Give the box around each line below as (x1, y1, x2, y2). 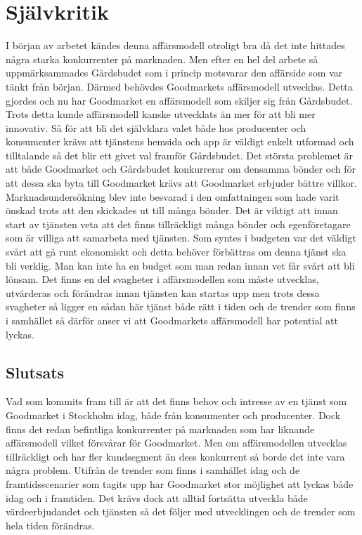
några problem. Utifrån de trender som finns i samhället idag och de (6, 463, 300, 477)
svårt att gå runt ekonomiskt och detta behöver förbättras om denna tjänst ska (6, 244, 347, 259)
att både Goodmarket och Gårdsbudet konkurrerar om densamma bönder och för (6, 161, 356, 176)
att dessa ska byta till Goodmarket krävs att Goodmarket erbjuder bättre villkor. (6, 176, 357, 190)
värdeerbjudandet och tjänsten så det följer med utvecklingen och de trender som (6, 504, 356, 519)
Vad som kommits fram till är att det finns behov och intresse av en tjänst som (6, 394, 347, 409)
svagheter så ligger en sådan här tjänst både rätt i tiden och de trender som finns (6, 299, 356, 314)
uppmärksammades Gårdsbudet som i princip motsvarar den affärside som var (6, 65, 343, 80)
